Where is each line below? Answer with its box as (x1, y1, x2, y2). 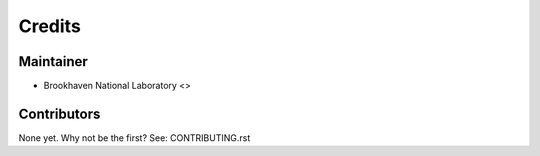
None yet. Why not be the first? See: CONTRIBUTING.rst (18, 131, 251, 144)
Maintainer (18, 53, 89, 70)
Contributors (18, 105, 101, 122)
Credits (18, 15, 82, 37)
